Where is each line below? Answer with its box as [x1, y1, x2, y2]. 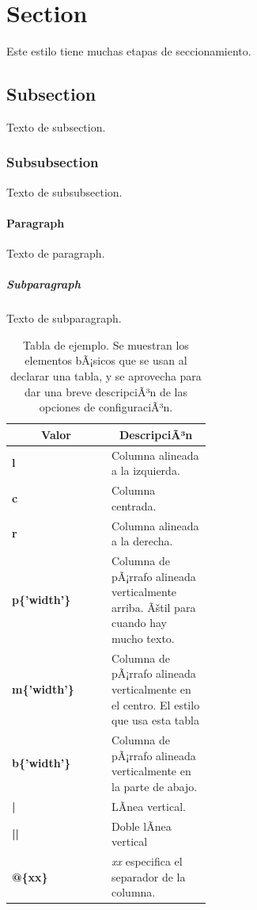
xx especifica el [111, 852, 183, 869]
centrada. [111, 497, 157, 514]
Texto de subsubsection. [6, 183, 123, 200]
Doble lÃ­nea [111, 817, 172, 834]
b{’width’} [12, 755, 71, 771]
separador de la [111, 868, 186, 885]
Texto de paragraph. [6, 245, 105, 262]
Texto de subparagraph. [6, 310, 122, 327]
